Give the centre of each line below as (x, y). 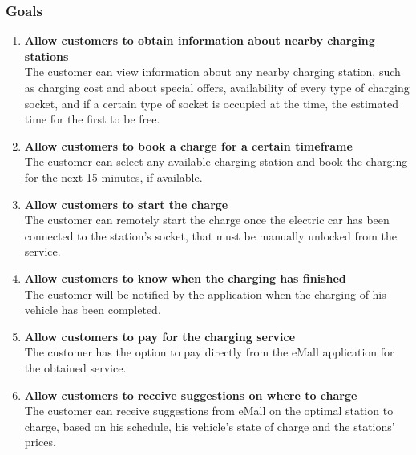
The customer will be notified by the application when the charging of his (205, 294)
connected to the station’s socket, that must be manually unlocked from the (211, 235)
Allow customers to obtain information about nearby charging (200, 40)
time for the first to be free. (92, 119)
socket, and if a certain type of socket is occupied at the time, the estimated (211, 103)
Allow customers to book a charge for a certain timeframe (188, 145)
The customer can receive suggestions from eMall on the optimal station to (209, 411)
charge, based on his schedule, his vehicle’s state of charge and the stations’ (210, 426)
